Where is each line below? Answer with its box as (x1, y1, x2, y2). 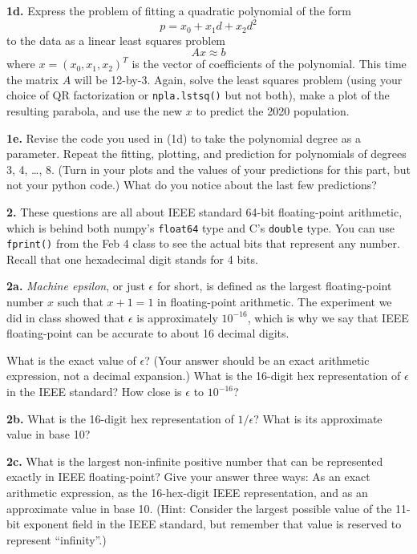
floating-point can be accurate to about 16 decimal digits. (6, 325, 289, 342)
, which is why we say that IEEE (247, 309, 409, 326)
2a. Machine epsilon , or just (6, 277, 145, 294)
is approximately (136, 309, 218, 326)
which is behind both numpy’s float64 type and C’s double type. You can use (6, 219, 395, 236)
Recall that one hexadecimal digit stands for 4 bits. (6, 250, 258, 267)
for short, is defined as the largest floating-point (156, 277, 392, 294)
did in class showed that (6, 309, 125, 326)
